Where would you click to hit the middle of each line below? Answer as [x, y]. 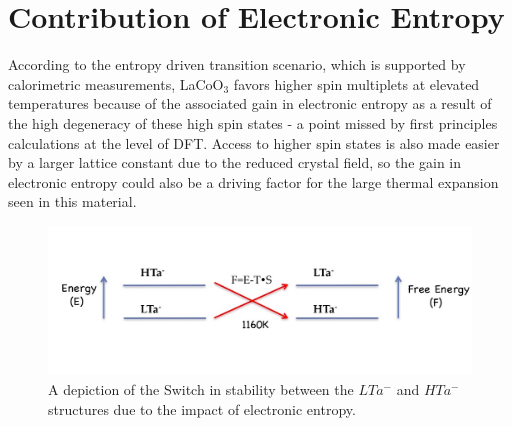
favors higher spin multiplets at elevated [356, 83]
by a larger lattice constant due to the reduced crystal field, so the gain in [235, 162]
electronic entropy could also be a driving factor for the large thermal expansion [253, 181]
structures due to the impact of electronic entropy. [202, 408]
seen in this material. [72, 201]
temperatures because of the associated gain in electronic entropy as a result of [250, 103]
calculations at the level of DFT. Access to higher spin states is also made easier [254, 142]
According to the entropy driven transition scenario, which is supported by [237, 64]
